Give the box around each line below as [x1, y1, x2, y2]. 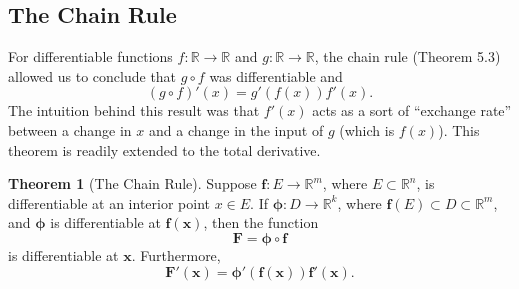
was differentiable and [209, 65, 343, 86]
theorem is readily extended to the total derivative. [8, 139, 321, 160]
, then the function [203, 212, 319, 233]
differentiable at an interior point [8, 192, 210, 213]
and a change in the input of [148, 119, 324, 140]
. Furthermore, [131, 244, 221, 265]
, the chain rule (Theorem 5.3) [314, 46, 501, 67]
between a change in [8, 119, 132, 140]
